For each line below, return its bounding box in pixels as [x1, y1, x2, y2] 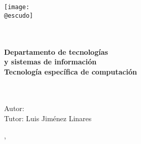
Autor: [4, 103, 24, 114]
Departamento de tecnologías [4, 46, 108, 57]
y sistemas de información [4, 56, 97, 67]
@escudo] [4, 12, 33, 19]
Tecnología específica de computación [4, 66, 137, 77]
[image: [4, 4, 30, 11]
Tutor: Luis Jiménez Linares [4, 113, 92, 124]
